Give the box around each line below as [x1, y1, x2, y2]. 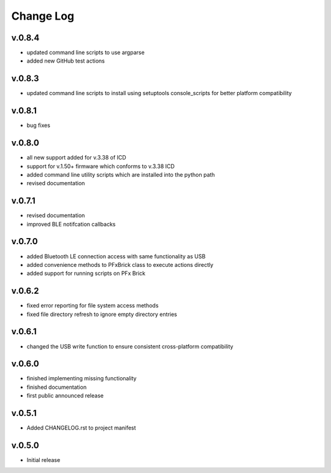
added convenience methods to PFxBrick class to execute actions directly [26, 261, 214, 268]
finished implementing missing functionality [26, 375, 137, 382]
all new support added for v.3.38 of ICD [26, 154, 127, 161]
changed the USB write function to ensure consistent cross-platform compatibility [26, 342, 234, 350]
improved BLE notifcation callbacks [26, 220, 116, 228]
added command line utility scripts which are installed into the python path [26, 171, 215, 178]
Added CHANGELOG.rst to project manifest [26, 424, 136, 432]
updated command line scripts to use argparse [26, 49, 145, 56]
